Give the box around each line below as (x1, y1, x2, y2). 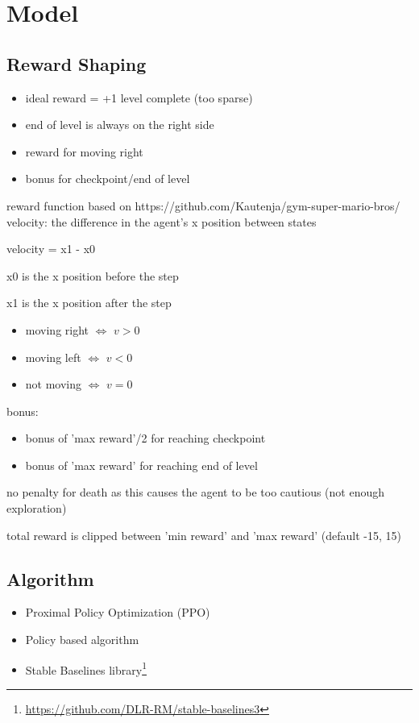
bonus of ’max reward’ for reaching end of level (25, 456, 258, 473)
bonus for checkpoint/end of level (25, 170, 190, 187)
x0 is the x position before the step (6, 267, 179, 284)
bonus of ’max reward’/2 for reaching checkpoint (25, 430, 266, 447)
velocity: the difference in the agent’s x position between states (6, 213, 317, 230)
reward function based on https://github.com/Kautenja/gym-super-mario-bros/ (6, 197, 400, 214)
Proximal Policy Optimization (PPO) (25, 604, 210, 621)
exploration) (6, 500, 67, 517)
